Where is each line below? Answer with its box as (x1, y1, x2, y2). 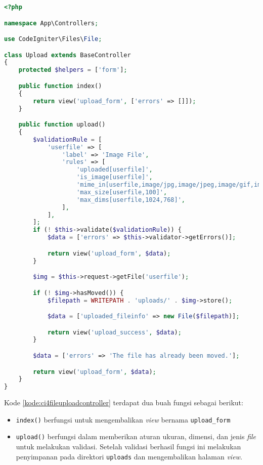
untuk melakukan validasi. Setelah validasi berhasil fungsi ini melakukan (16, 441, 241, 452)
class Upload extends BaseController (4, 51, 131, 59)
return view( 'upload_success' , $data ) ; (47, 328, 182, 336)
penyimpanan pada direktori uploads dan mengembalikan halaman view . (16, 451, 242, 461)
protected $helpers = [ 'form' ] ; (18, 66, 127, 74)
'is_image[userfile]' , (76, 174, 153, 181)
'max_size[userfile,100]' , (76, 188, 167, 196)
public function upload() (18, 121, 106, 129)
